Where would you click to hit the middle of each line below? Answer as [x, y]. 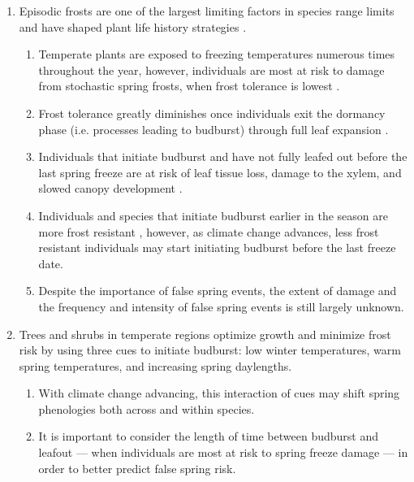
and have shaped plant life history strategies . [133, 26]
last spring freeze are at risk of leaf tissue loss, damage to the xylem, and [220, 172]
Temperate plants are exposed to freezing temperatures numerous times [217, 54]
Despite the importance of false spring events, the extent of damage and [218, 291]
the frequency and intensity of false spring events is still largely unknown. [221, 306]
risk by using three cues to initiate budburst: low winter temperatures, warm [210, 350]
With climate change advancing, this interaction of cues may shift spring [219, 393]
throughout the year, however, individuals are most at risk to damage [211, 69]
